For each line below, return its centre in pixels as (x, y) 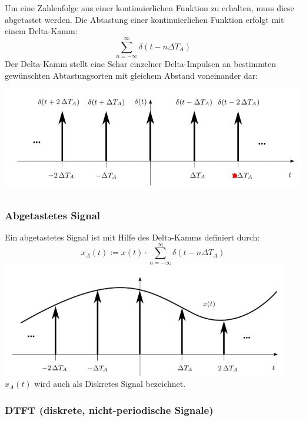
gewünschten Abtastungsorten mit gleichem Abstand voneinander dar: (132, 75)
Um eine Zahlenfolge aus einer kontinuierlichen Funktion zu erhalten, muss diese (149, 8)
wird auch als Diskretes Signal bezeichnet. (110, 384)
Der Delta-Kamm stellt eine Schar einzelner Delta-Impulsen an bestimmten (140, 63)
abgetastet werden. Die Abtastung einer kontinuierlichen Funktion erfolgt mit (144, 19)
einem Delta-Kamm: (41, 31)
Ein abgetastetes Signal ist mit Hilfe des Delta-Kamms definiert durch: (132, 237)
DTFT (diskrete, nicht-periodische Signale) (109, 410)
